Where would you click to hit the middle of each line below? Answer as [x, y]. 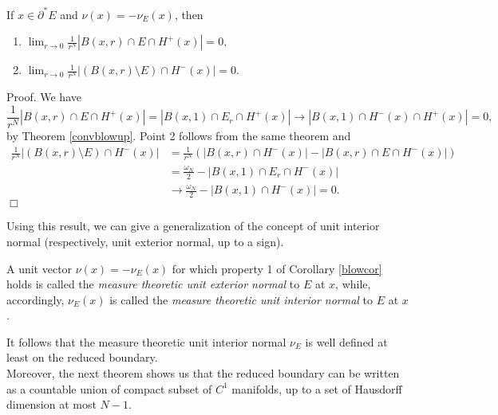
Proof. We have [44, 97]
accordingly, [36, 299]
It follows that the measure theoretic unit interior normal [146, 341]
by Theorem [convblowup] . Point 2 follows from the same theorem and [179, 135]
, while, [353, 284]
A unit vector [40, 268]
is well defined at [346, 341]
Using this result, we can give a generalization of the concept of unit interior [193, 226]
